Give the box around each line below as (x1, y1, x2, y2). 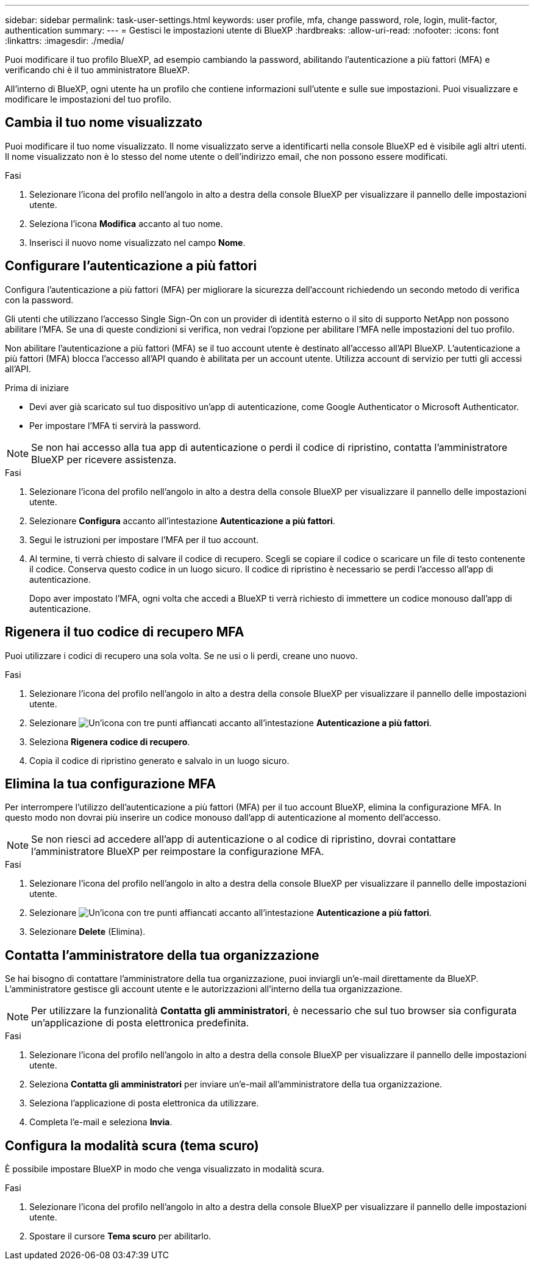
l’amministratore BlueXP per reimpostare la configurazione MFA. (31, 845, 324, 858)
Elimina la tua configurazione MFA (5, 776, 216, 791)
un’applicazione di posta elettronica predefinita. (31, 1017, 249, 1029)
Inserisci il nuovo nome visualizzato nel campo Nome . (29, 237, 246, 248)
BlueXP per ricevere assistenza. (31, 453, 177, 466)
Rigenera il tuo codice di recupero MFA (5, 624, 244, 640)
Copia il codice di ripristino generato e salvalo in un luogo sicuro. (29, 755, 290, 766)
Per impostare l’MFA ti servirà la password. (29, 420, 201, 431)
